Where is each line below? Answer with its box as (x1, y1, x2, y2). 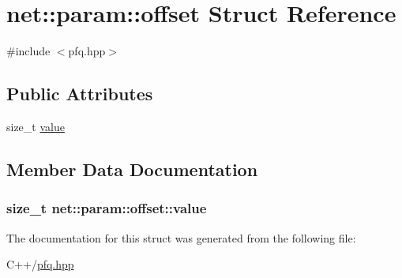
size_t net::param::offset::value (6, 198, 207, 218)
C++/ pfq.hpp (6, 256, 74, 272)
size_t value (6, 118, 65, 134)
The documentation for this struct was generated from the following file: (6, 229, 356, 246)
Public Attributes (6, 81, 153, 106)
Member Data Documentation (6, 156, 258, 181)
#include (6, 43, 51, 59)
